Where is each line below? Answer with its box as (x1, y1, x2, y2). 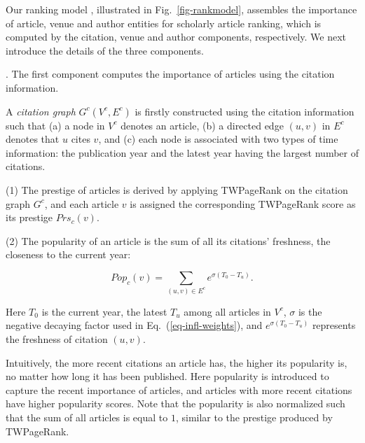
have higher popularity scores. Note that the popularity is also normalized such (6, 396, 345, 411)
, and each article (44, 196, 119, 211)
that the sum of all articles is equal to (6, 410, 168, 425)
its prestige (6, 210, 53, 225)
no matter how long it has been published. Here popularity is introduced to (6, 369, 329, 384)
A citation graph (6, 104, 76, 118)
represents (312, 318, 356, 332)
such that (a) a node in (6, 118, 105, 132)
